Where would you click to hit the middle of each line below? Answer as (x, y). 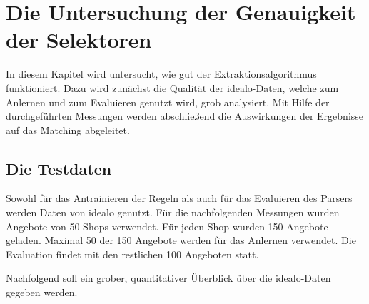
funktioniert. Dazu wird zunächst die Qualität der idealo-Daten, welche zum (172, 87)
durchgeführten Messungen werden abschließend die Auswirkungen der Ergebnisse (185, 116)
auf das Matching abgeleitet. (68, 130)
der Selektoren (79, 40)
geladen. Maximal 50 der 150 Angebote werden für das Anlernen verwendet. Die (181, 240)
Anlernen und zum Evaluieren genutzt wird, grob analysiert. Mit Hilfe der (168, 102)
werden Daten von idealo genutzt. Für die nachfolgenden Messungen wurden (173, 212)
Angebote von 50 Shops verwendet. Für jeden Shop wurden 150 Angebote (167, 226)
